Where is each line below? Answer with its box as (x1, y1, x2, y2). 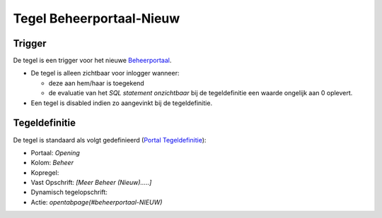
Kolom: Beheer (30, 159, 74, 167)
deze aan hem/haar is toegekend (48, 78, 144, 87)
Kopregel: (30, 168, 59, 176)
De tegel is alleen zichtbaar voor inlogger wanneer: (30, 69, 180, 78)
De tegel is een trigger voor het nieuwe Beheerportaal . (13, 56, 172, 65)
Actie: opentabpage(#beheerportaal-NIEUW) (30, 198, 163, 206)
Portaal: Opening (30, 148, 81, 157)
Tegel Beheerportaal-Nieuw (13, 11, 180, 26)
